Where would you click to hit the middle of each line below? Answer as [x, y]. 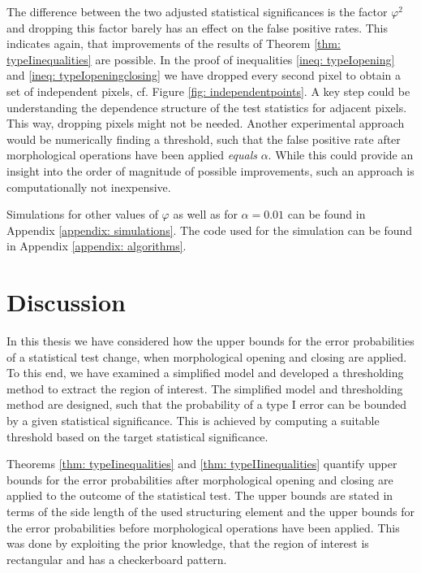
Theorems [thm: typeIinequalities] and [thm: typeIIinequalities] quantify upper [202, 464]
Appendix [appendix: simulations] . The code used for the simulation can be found [210, 230]
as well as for [205, 214]
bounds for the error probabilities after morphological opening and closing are [200, 479]
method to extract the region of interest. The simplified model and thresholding [205, 388]
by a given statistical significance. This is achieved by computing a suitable [193, 420]
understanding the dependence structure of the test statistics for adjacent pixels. [207, 107]
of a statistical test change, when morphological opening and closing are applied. [207, 356]
